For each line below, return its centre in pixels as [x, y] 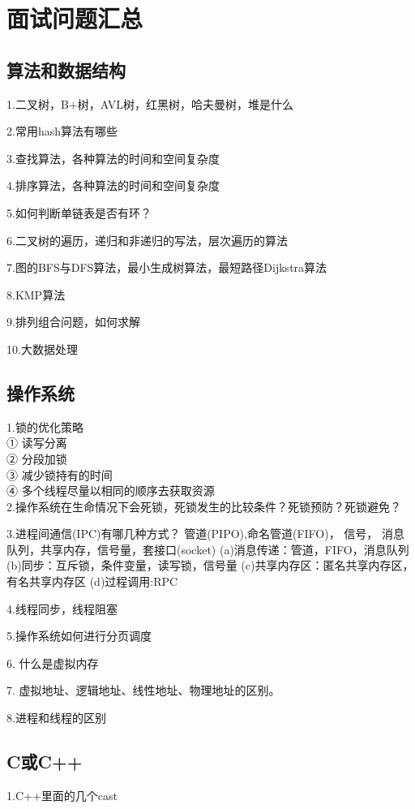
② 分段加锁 [37, 458]
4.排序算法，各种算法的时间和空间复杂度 [113, 185]
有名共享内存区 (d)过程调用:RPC [92, 581]
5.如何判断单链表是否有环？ [79, 212]
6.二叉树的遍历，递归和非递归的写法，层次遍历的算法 [147, 240]
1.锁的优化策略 [45, 426]
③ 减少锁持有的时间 [60, 474]
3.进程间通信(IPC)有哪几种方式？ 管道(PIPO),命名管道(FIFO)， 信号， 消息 [205, 534]
